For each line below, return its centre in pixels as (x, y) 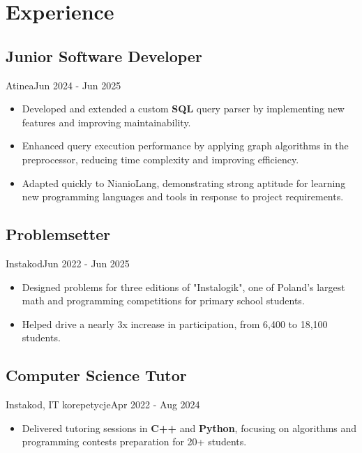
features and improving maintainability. (106, 122)
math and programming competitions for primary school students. (163, 300)
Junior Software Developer (104, 55)
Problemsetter (58, 234)
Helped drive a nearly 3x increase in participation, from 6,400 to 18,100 (175, 324)
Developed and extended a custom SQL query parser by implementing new (183, 109)
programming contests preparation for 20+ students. (134, 441)
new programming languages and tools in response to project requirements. (183, 196)
